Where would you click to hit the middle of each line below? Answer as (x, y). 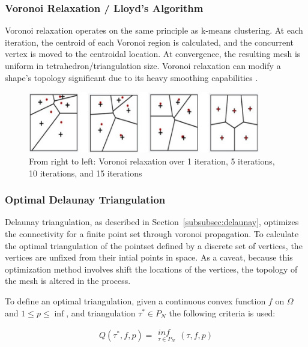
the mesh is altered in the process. (68, 281)
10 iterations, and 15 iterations (86, 173)
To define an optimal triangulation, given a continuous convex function (135, 301)
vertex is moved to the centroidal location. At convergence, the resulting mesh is (153, 54)
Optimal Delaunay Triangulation (85, 200)
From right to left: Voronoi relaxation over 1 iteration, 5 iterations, (152, 161)
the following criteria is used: (222, 312)
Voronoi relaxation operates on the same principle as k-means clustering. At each (154, 30)
